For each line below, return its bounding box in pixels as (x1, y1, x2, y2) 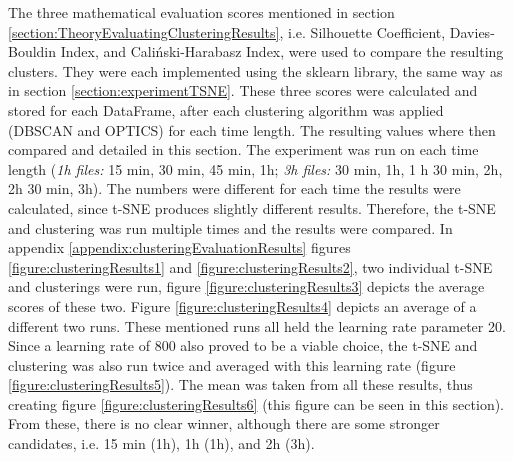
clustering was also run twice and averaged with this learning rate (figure (8, 354, 456, 375)
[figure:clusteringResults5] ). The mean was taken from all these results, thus (8, 374, 473, 395)
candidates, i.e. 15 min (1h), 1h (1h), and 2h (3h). (8, 433, 315, 454)
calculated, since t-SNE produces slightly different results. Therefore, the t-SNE (8, 197, 496, 218)
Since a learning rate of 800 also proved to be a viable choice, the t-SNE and (8, 335, 478, 356)
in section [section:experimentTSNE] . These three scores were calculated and (8, 80, 478, 101)
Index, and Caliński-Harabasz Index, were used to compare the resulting (60, 41, 504, 62)
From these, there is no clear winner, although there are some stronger (8, 413, 440, 434)
